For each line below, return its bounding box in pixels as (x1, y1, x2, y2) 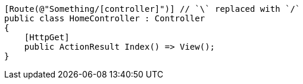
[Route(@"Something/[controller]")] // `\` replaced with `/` (4, 4, 301, 14)
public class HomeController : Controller (4, 14, 205, 23)
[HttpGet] (24, 33, 70, 42)
